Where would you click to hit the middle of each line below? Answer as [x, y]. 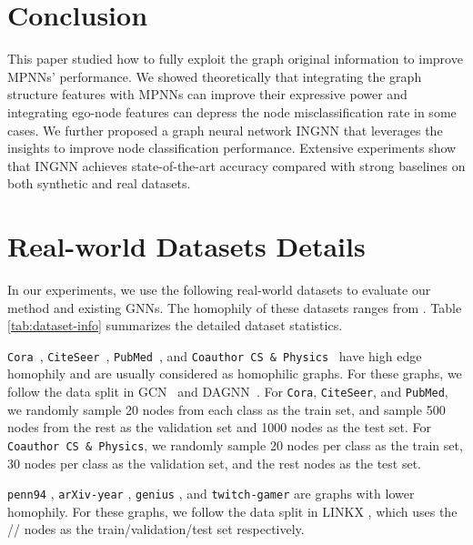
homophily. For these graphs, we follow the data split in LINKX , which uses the [232, 511]
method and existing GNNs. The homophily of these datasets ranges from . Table [235, 307]
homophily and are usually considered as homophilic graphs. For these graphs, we [235, 373]
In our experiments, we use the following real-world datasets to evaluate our [219, 289]
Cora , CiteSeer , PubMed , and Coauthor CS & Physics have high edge [215, 355]
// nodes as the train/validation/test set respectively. [156, 529]
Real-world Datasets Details [186, 246]
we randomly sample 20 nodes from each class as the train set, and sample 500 [226, 409]
